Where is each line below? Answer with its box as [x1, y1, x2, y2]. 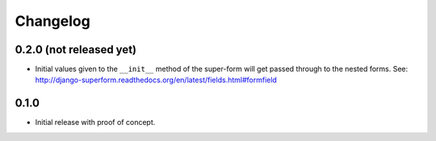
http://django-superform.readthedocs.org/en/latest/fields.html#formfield [35, 75, 278, 85]
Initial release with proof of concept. [35, 118, 156, 127]
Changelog [15, 12, 90, 30]
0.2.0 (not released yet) [15, 43, 137, 56]
